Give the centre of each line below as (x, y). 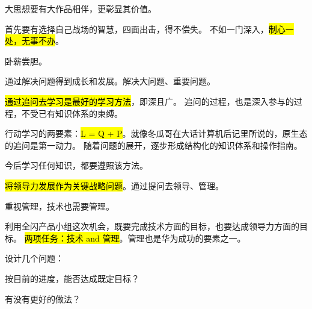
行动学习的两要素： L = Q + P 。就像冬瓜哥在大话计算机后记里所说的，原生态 (156, 133)
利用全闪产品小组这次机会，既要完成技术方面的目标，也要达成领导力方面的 (152, 226)
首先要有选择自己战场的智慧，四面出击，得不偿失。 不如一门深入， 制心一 (149, 29)
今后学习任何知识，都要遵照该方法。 (76, 165)
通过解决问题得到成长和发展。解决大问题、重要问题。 (110, 81)
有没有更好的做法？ (43, 298)
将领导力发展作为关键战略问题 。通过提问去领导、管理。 (114, 185)
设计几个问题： (34, 258)
